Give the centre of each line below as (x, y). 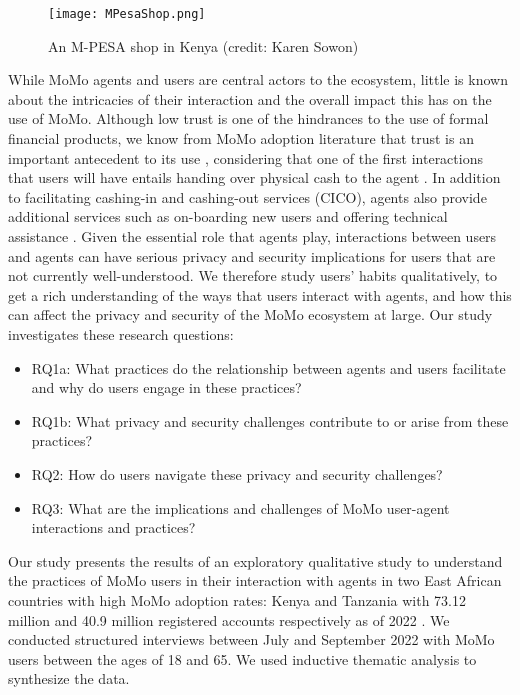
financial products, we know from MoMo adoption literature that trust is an (241, 138)
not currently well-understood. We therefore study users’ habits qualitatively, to (253, 275)
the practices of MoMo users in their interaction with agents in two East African (255, 580)
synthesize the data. (69, 678)
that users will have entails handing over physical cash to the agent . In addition (254, 177)
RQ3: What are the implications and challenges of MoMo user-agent (240, 507)
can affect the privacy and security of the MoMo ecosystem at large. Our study (250, 314)
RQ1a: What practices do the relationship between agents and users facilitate (268, 367)
